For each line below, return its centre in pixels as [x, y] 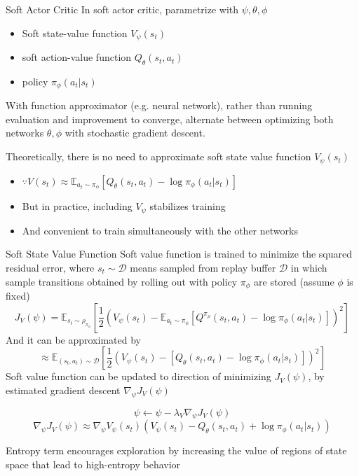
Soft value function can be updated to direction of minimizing [138, 376]
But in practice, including [77, 206]
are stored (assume [294, 281]
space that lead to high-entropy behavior [93, 464]
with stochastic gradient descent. [135, 133]
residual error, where [50, 268]
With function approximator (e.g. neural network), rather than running [159, 105]
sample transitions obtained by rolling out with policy [122, 281]
